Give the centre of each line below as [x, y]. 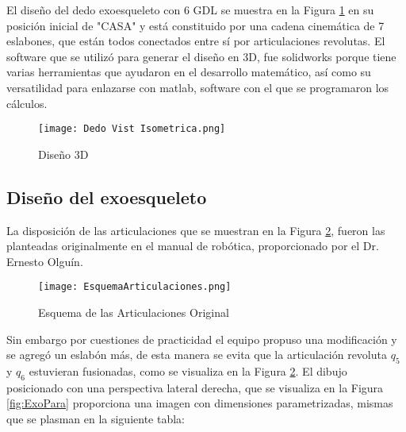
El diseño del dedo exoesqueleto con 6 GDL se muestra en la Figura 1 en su [190, 10]
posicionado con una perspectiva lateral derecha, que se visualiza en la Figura [195, 387]
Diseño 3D [63, 154]
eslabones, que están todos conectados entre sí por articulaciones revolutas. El [196, 41]
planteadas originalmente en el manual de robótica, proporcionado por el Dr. [193, 246]
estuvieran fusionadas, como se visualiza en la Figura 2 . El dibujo [188, 371]
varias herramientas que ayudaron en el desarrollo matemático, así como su [189, 72]
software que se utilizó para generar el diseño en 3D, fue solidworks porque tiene [201, 56]
